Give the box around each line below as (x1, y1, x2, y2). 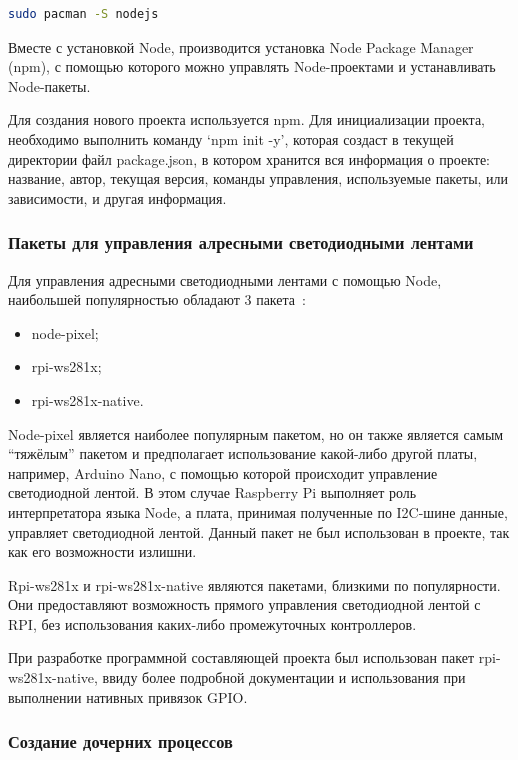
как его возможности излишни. (8, 541, 197, 562)
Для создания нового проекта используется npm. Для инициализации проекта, (8, 109, 485, 130)
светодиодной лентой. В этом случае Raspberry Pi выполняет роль (8, 482, 417, 503)
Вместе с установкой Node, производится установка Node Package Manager (8, 36, 474, 57)
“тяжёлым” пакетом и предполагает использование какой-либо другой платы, (8, 443, 478, 464)
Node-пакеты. (8, 75, 91, 96)
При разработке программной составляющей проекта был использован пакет (8, 647, 475, 668)
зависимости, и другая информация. (8, 187, 227, 208)
